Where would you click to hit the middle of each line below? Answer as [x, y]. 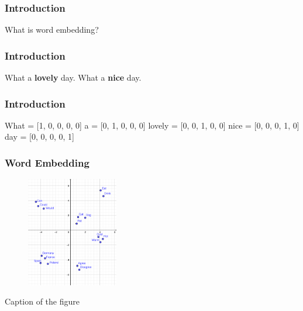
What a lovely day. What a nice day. [73, 77]
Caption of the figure [42, 301]
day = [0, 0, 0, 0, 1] [39, 137]
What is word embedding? [52, 30]
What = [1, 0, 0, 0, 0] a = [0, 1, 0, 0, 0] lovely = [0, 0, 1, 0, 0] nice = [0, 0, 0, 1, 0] [152, 125]
